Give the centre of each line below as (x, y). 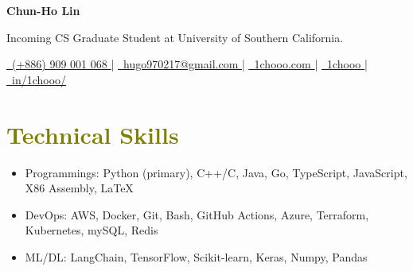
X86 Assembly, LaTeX (79, 188)
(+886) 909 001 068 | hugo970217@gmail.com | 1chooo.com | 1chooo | (190, 64)
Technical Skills (93, 134)
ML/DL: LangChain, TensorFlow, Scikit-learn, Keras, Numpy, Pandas (196, 256)
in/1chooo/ (39, 79)
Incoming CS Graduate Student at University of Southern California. (175, 37)
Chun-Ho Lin (43, 10)
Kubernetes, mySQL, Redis (92, 230)
